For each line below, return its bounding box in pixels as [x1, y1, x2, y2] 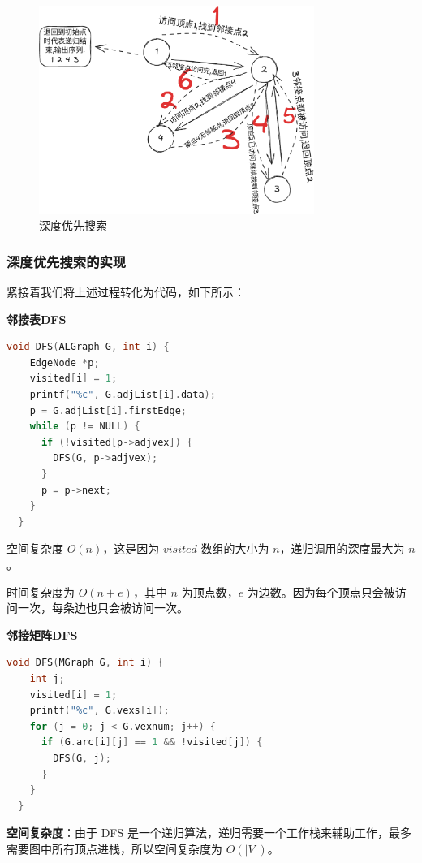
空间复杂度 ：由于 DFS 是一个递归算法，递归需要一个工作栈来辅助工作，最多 [6, 824, 411, 841]
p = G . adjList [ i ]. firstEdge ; [29, 404, 187, 416]
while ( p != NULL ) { [29, 421, 140, 433]
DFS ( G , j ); [53, 752, 111, 764]
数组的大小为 [200, 540, 269, 557]
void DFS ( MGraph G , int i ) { [6, 657, 164, 669]
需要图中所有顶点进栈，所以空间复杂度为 [6, 839, 222, 857]
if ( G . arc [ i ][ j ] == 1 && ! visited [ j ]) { [41, 736, 263, 749]
